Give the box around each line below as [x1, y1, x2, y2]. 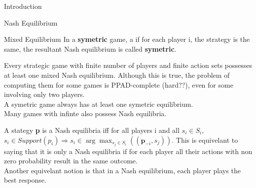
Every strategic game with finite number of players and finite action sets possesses [4, 60, 253, 70]
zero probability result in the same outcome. [4, 156, 138, 166]
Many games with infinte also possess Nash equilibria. [4, 108, 167, 119]
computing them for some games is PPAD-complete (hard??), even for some [4, 79, 233, 90]
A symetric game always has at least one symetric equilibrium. [4, 98, 193, 109]
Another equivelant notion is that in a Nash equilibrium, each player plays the [4, 165, 241, 175]
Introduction [4, 1, 42, 11]
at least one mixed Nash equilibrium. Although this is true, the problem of [4, 69, 230, 80]
